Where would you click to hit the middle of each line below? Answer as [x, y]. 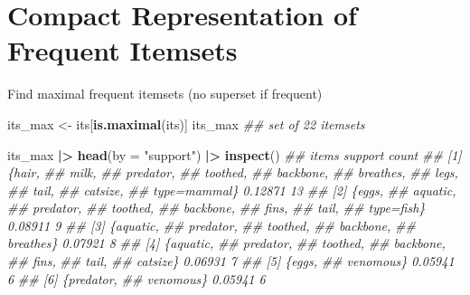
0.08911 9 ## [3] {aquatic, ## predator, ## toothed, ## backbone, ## [211, 225]
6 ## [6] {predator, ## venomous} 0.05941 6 [136, 278]
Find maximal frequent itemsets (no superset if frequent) [165, 94]
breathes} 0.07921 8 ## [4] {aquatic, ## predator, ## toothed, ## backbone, [226, 243]
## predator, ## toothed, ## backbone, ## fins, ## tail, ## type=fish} [216, 208]
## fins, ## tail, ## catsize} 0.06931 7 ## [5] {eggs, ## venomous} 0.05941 [231, 261]
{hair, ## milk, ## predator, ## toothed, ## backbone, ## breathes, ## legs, [233, 172]
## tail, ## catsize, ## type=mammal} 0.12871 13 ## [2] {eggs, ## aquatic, [232, 190]
